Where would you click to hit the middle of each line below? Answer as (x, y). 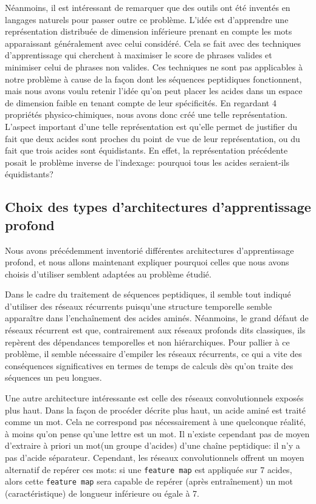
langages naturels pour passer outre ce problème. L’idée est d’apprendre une (147, 19)
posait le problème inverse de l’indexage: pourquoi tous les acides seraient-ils (147, 162)
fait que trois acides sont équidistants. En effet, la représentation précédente (146, 150)
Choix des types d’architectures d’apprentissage (158, 207)
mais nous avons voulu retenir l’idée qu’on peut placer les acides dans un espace (154, 91)
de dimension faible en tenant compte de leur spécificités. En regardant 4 (141, 102)
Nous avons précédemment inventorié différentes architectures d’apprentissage (149, 250)
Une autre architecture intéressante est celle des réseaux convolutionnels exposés (154, 398)
